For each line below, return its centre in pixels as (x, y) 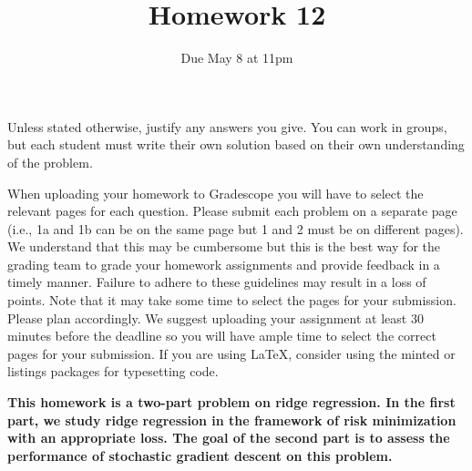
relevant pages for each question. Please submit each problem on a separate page (232, 211)
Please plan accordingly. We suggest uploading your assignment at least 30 (215, 317)
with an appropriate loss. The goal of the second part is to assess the (229, 438)
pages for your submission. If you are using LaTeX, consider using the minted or (231, 353)
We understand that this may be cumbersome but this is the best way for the (224, 246)
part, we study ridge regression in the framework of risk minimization (232, 420)
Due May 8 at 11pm (237, 58)
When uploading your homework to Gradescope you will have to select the (215, 193)
